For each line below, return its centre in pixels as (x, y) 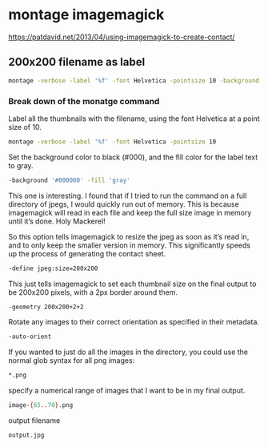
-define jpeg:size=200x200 (53, 268)
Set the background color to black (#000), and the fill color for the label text (133, 157)
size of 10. (25, 127)
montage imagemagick (86, 15)
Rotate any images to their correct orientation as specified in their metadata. (134, 322)
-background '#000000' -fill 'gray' (69, 180)
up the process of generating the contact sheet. (87, 253)
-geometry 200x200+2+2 (46, 307)
